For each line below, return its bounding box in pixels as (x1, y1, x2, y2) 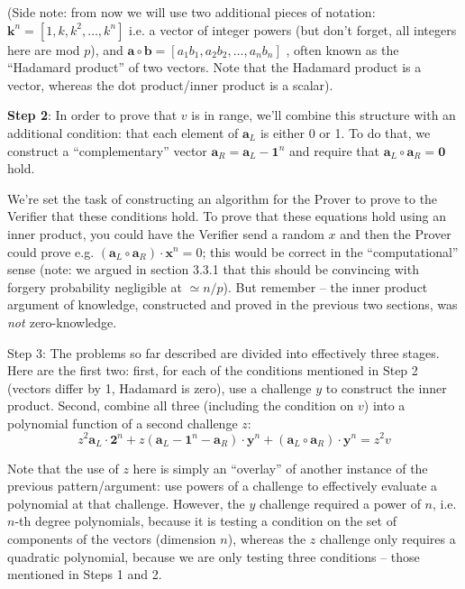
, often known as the (286, 40, 399, 59)
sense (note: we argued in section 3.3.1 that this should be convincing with (7, 260, 419, 279)
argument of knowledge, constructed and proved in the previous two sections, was (7, 295, 458, 314)
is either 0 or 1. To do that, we (260, 123, 431, 142)
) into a (363, 396, 406, 415)
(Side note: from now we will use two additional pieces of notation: (7, 3, 376, 21)
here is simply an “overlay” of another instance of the (132, 458, 428, 477)
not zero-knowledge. (7, 312, 117, 331)
